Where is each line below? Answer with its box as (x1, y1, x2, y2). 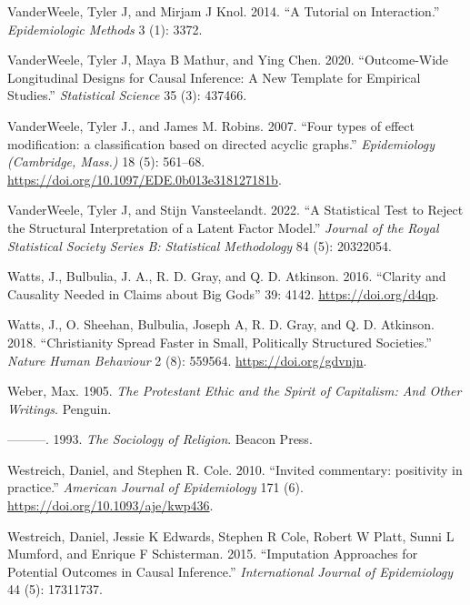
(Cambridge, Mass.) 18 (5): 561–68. (7, 152, 205, 171)
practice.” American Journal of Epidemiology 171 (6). (7, 478, 304, 497)
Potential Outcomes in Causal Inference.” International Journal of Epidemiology (7, 561, 453, 580)
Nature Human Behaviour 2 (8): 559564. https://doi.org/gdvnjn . (7, 350, 367, 369)
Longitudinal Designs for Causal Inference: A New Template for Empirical (7, 67, 421, 86)
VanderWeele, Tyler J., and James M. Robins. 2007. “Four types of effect (7, 116, 415, 135)
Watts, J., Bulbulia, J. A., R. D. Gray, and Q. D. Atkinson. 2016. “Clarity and (7, 267, 446, 286)
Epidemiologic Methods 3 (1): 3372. (7, 19, 203, 38)
